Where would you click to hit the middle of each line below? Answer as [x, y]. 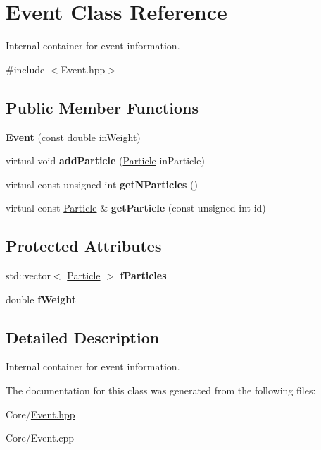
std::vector [28, 275]
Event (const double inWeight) [73, 136]
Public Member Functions [102, 107]
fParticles [143, 275]
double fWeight [41, 299]
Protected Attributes [84, 246]
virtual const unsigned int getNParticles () [102, 184]
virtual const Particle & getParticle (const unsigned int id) [136, 208]
